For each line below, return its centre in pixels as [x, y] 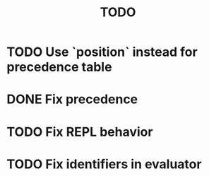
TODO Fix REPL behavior [80, 132]
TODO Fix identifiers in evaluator [104, 164]
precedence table [59, 67]
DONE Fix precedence [72, 99]
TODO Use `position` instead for [102, 52]
